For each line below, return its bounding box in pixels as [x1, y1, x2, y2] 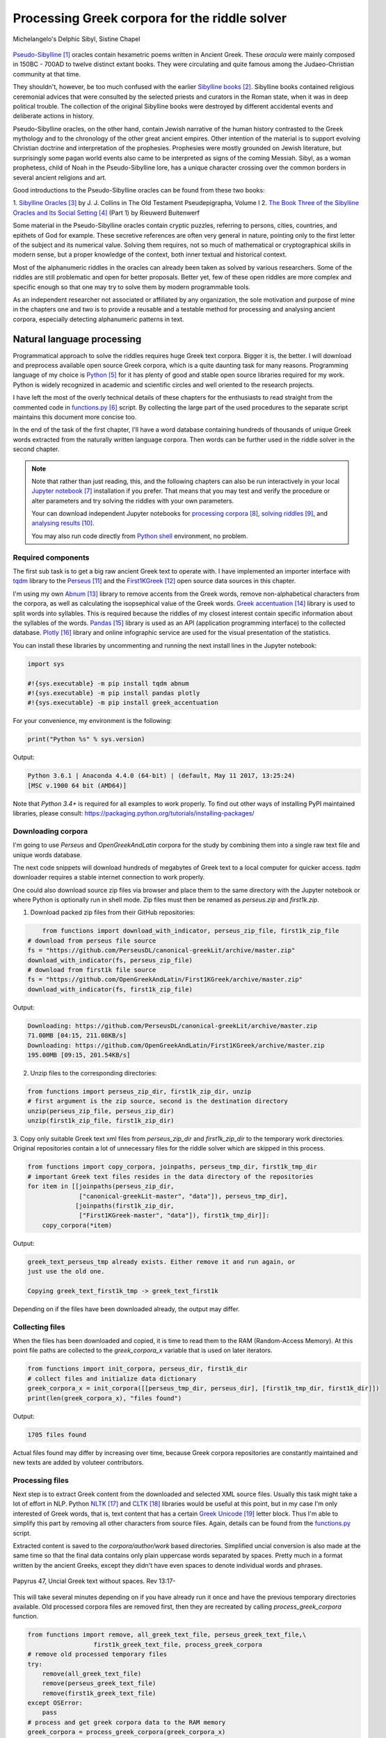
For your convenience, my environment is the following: [13, 717, 172, 725]
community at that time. [13, 70, 81, 78]
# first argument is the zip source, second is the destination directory [27, 1097, 289, 1105]
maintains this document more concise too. [13, 412, 137, 421]
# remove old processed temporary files [27, 1650, 167, 1658]
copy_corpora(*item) [42, 1221, 113, 1229]
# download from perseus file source [27, 936, 156, 945]
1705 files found [27, 1431, 87, 1438]
